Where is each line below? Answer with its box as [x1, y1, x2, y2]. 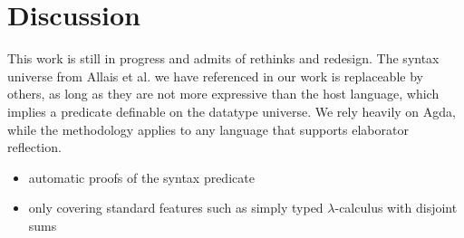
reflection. [7, 138, 62, 157]
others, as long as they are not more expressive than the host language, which [7, 84, 440, 103]
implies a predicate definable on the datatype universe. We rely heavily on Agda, [7, 101, 456, 120]
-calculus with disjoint [334, 198, 458, 217]
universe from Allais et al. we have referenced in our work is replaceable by [7, 66, 423, 85]
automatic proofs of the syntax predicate [28, 167, 255, 186]
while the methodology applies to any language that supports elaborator [7, 119, 409, 138]
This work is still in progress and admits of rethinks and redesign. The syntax [7, 49, 440, 68]
